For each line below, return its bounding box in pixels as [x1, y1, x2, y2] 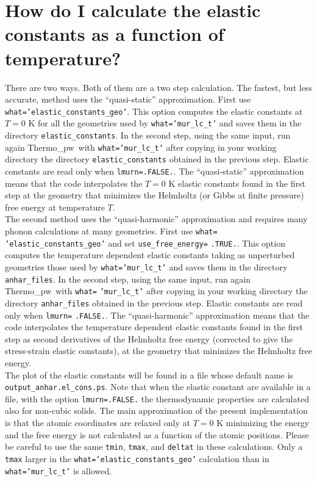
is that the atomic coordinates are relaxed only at [5, 416, 190, 429]
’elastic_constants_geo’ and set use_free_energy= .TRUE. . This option [5, 236, 285, 249]
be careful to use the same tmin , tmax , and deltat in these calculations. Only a [5, 440, 303, 453]
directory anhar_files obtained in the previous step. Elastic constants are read [5, 296, 303, 309]
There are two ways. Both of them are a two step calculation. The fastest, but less [5, 81, 312, 93]
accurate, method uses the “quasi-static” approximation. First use [5, 93, 251, 106]
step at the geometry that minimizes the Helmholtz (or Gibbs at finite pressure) [5, 189, 304, 201]
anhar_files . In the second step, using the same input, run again [5, 272, 251, 285]
